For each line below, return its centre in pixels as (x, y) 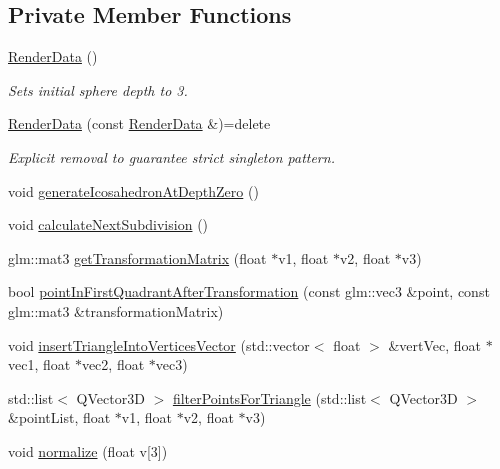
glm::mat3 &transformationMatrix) (116, 310)
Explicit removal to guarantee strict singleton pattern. (171, 156)
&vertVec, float (434, 344)
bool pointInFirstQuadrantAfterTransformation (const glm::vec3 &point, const (249, 291)
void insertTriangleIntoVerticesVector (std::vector (159, 344)
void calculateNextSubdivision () (108, 224)
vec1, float (39, 364)
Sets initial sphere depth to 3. (98, 89)
